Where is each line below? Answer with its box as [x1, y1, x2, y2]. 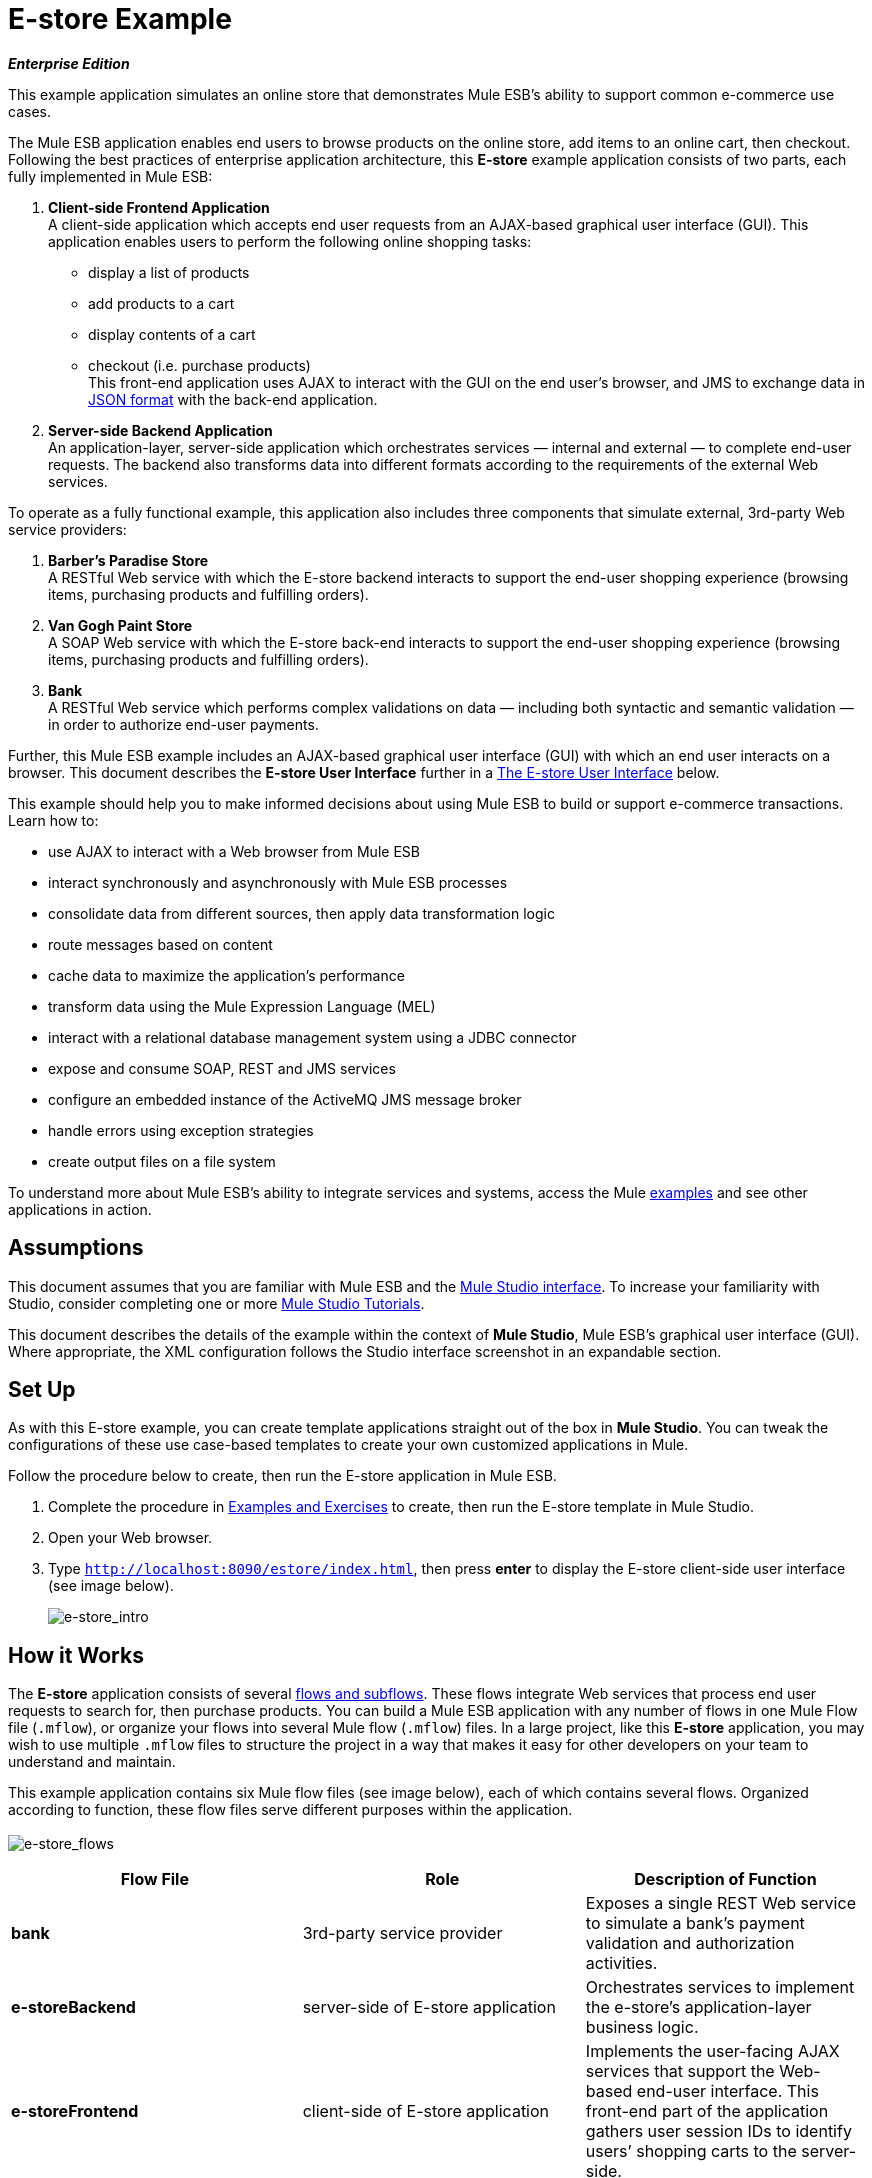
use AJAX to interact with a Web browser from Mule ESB [48, 842, 420, 860]
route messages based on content [48, 935, 273, 953]
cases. [8, 102, 51, 120]
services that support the [585, 2061, 775, 2082]
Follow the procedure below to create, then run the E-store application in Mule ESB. [8, 1467, 557, 1485]
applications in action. [8, 1200, 152, 1218]
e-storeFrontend [11, 2101, 139, 2122]
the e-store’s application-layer [585, 1997, 812, 2018]
